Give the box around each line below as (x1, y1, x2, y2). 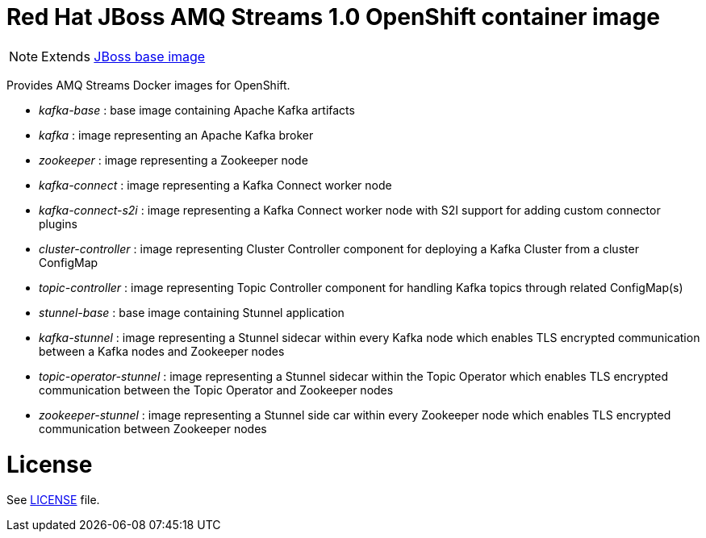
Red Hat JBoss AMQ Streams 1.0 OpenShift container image (6, 3, 660, 31)
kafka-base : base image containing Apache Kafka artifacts (39, 102, 355, 117)
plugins (39, 216, 77, 231)
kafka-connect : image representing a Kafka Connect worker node (39, 177, 392, 192)
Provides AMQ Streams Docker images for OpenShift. (6, 77, 290, 92)
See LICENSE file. (6, 493, 100, 507)
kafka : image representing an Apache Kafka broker (39, 127, 314, 142)
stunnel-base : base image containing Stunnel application (39, 305, 345, 319)
